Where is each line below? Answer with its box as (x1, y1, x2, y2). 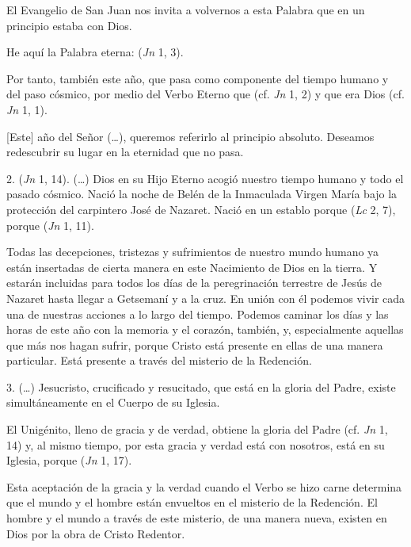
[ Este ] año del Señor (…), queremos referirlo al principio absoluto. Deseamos (6, 128, 375, 144)
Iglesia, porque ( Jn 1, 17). (6, 452, 132, 469)
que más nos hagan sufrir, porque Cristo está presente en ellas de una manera (6, 336, 383, 353)
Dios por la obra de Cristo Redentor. (6, 525, 185, 541)
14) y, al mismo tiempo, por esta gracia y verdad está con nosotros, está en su (6, 436, 385, 453)
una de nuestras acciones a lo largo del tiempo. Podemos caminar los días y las (6, 305, 389, 322)
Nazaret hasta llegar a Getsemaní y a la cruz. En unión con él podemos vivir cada (6, 289, 405, 306)
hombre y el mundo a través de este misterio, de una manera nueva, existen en (6, 510, 387, 526)
